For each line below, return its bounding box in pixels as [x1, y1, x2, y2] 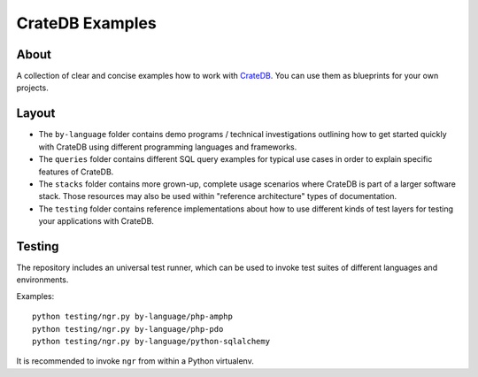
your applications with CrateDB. [38, 216, 155, 227]
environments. [16, 274, 69, 285]
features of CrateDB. [38, 166, 114, 177]
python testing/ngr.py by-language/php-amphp [32, 312, 234, 322]
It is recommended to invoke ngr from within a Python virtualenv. [16, 356, 254, 366]
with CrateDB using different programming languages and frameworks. [38, 142, 297, 152]
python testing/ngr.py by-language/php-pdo [32, 324, 224, 334]
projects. [16, 82, 49, 93]
